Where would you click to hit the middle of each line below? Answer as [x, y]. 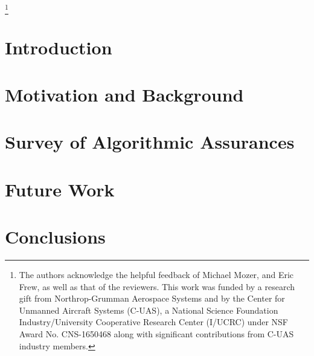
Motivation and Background [124, 94]
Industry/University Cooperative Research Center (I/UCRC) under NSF [153, 322]
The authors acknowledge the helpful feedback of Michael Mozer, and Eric [156, 274]
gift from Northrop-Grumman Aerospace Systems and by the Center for [152, 298]
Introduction [59, 47]
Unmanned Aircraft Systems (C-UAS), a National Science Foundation [149, 310]
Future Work [60, 189]
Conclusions [55, 237]
